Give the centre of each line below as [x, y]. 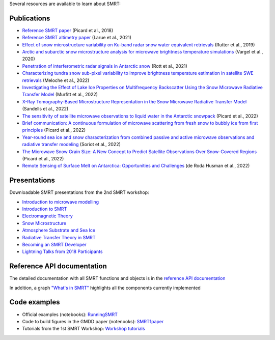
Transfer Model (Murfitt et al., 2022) [60, 95]
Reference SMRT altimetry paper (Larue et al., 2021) [77, 38]
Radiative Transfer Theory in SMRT [59, 237]
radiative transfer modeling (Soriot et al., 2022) [71, 145]
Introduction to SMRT [45, 209]
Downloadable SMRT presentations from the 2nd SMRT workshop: [79, 192]
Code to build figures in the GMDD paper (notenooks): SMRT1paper [93, 321]
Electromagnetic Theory [48, 216]
